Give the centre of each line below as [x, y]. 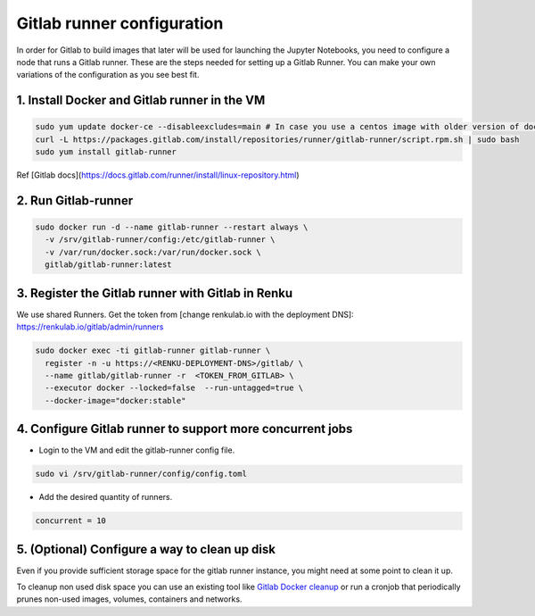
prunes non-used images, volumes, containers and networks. [129, 599]
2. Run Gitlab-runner [75, 200]
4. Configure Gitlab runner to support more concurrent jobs [185, 429]
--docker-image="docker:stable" [115, 400]
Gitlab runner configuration [120, 23]
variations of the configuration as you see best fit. [108, 75]
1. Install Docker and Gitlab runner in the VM [141, 100]
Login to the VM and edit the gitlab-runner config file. [137, 450]
